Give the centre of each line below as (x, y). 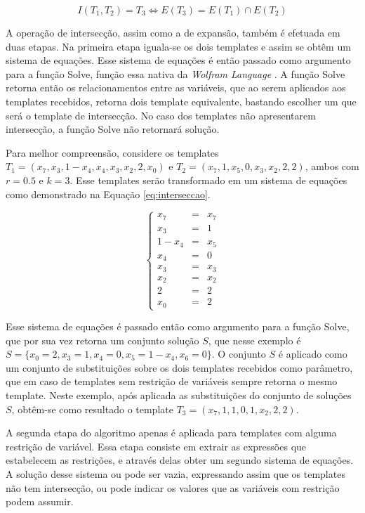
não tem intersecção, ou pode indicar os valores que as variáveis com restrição (173, 487)
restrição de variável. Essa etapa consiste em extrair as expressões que (156, 446)
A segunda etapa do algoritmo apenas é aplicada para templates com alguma (171, 433)
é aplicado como (313, 354)
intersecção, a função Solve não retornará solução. (113, 129)
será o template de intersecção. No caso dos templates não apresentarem (161, 115)
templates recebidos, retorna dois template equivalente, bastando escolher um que (181, 101)
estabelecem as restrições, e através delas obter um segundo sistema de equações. (180, 460)
